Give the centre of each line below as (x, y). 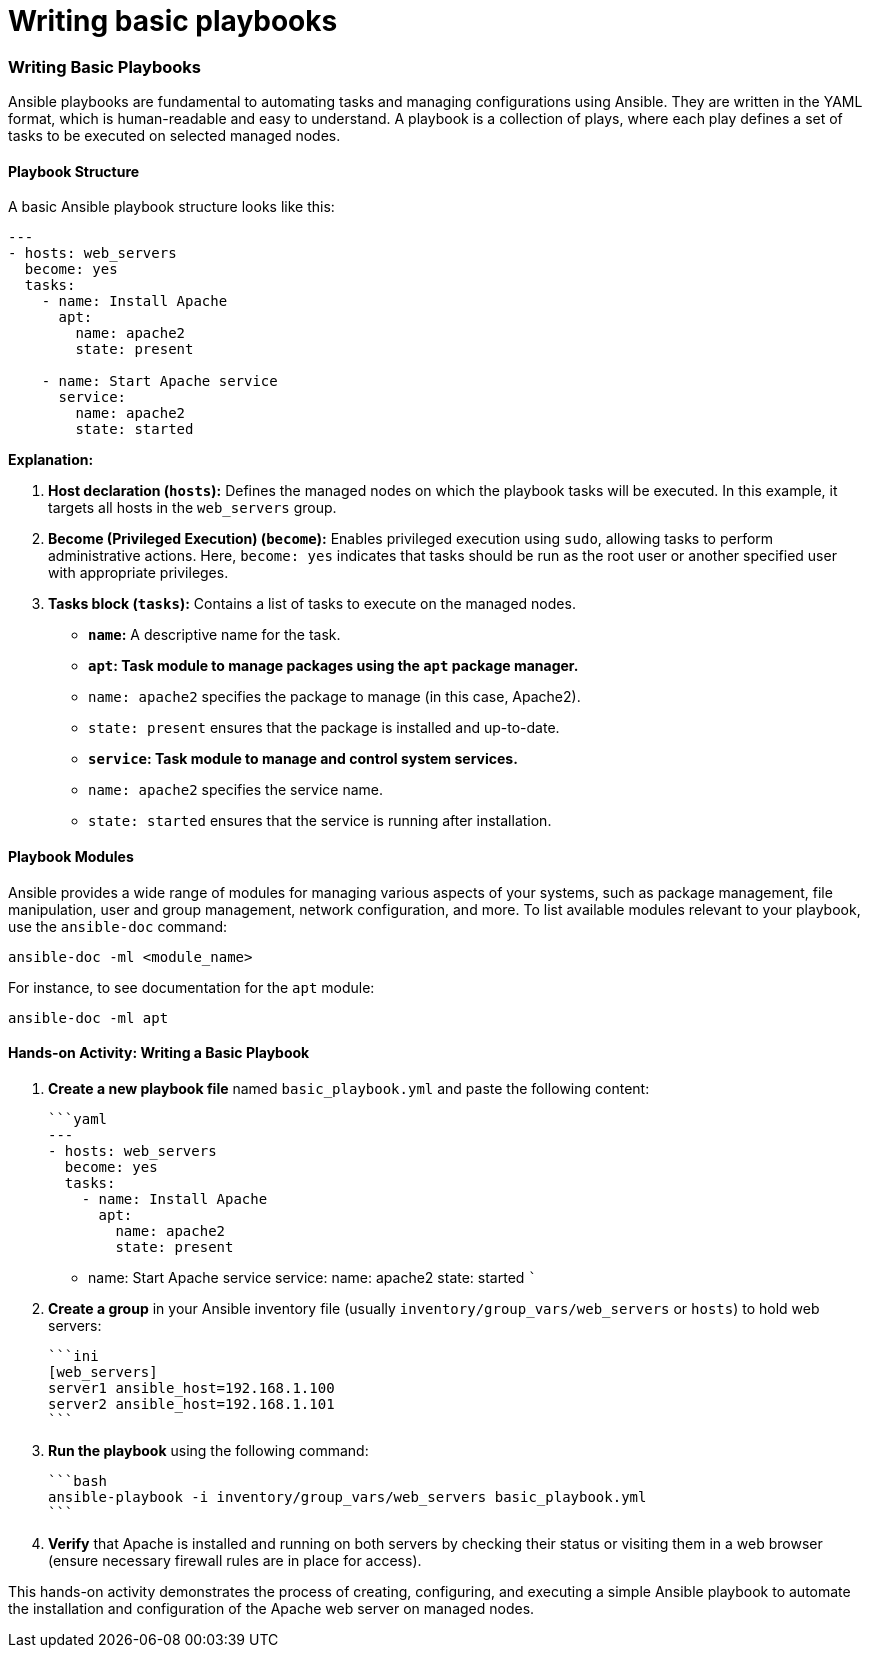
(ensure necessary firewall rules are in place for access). (235, 1560)
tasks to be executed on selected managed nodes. (174, 136)
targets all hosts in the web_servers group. (192, 508)
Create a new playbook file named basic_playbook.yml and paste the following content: (349, 1088)
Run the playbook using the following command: (208, 1450)
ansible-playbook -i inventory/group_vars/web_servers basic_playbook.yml (347, 1496)
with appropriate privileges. (138, 573)
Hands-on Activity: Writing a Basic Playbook (159, 1053)
